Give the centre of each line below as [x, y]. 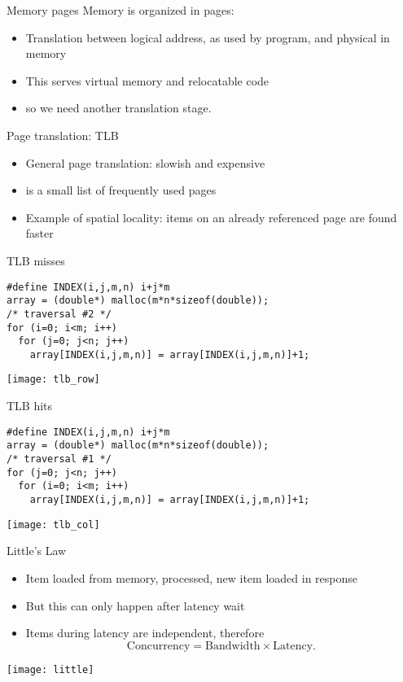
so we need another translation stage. [118, 108]
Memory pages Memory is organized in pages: [120, 10]
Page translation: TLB [63, 135]
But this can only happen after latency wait [135, 605]
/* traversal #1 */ [59, 459]
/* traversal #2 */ [59, 314]
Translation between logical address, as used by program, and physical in [208, 37]
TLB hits [30, 406]
